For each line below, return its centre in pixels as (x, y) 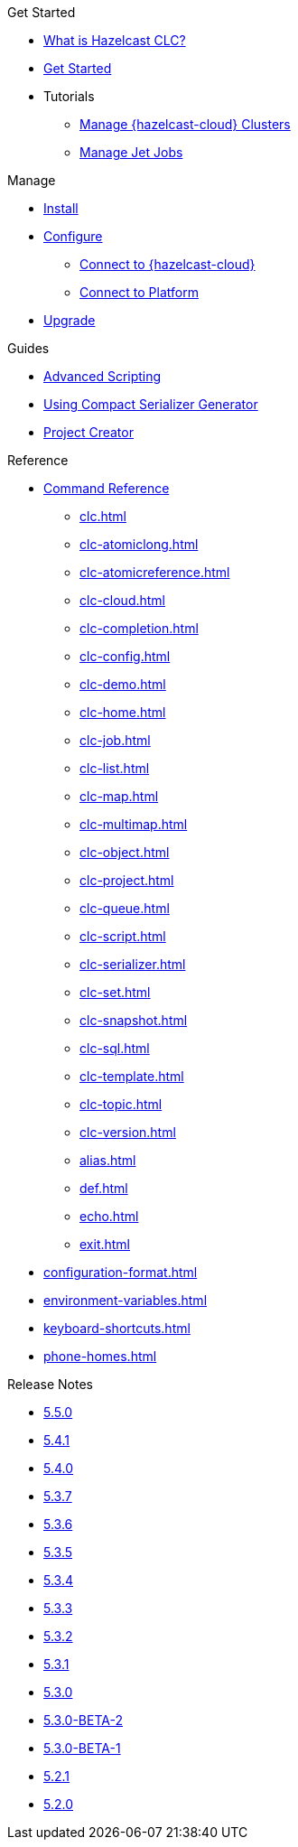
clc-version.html (128, 1132)
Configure (73, 236)
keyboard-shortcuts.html (117, 1328)
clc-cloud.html (123, 600)
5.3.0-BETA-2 (83, 1720)
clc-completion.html (139, 628)
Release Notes (50, 1384)
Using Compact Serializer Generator (151, 404)
